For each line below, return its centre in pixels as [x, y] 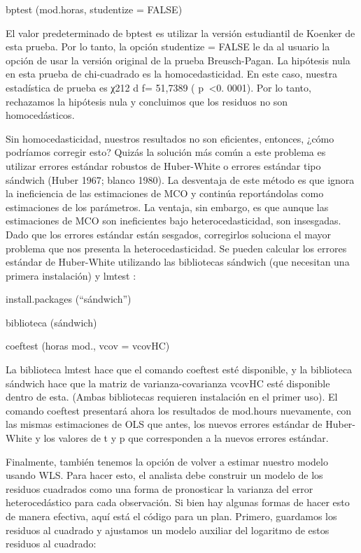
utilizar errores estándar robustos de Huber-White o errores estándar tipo [163, 165]
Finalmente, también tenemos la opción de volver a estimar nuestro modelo [167, 461]
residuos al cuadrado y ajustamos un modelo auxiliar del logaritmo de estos [168, 530]
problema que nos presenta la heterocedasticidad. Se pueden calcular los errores [176, 248]
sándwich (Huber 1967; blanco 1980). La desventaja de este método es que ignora [180, 179]
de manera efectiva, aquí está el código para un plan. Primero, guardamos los [171, 516]
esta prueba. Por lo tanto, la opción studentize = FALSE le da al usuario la [168, 46]
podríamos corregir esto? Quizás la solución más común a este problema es [166, 152]
